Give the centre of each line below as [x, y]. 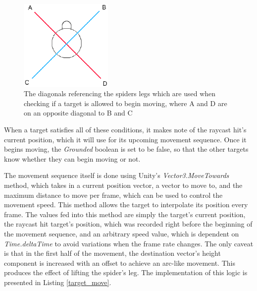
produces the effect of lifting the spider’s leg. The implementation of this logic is [126, 272]
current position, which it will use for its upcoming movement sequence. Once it [125, 139]
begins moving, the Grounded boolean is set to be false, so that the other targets [126, 149]
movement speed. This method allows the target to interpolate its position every [126, 204]
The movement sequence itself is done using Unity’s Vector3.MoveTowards [117, 175]
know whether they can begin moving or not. [72, 158]
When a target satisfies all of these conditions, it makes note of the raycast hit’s [125, 130]
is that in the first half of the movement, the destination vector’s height [112, 253]
